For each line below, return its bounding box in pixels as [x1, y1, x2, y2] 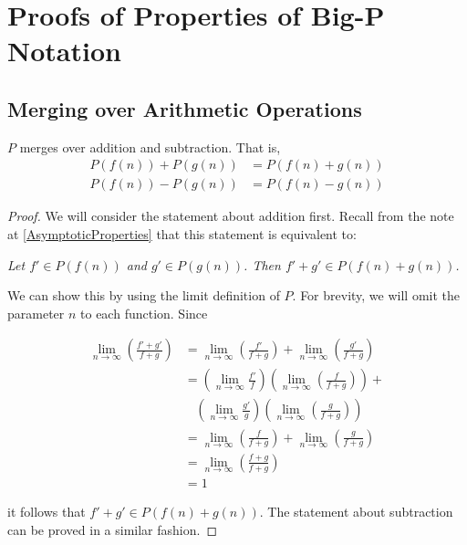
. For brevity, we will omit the [292, 286, 461, 305]
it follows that [7, 502, 86, 521]
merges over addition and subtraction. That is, [19, 137, 281, 156]
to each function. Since [80, 303, 208, 322]
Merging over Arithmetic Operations [7, 94, 362, 122]
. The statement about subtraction [259, 502, 453, 521]
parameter [7, 303, 65, 322]
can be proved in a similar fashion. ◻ [7, 519, 218, 539]
